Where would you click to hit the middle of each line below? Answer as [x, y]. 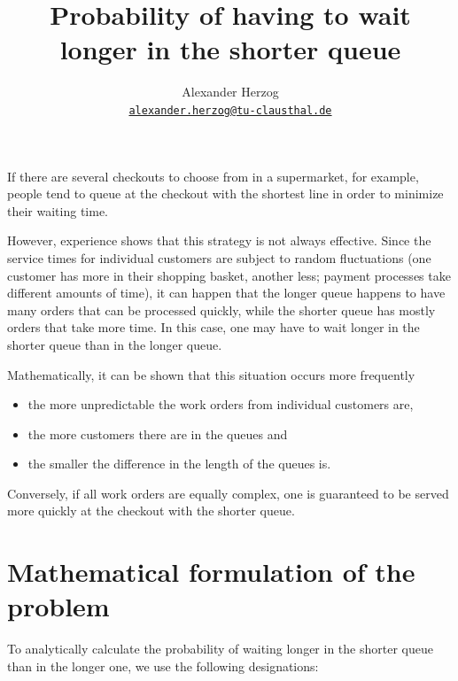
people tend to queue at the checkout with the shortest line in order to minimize [225, 193]
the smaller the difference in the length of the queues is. [179, 464]
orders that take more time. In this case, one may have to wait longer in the [213, 327]
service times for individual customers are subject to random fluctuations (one [219, 257]
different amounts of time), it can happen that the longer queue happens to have [226, 293]
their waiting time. [58, 210]
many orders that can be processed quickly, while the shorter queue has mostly [221, 310]
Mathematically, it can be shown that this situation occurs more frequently [211, 374]
